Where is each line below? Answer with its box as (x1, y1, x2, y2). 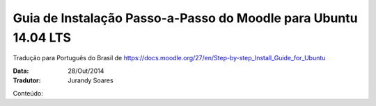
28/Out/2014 (68, 67, 104, 75)
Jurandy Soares (68, 76, 114, 85)
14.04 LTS (13, 30, 72, 45)
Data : (13, 67, 29, 75)
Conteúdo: (13, 89, 43, 97)
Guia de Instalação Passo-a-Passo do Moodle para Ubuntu (13, 10, 358, 26)
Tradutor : (13, 76, 41, 85)
